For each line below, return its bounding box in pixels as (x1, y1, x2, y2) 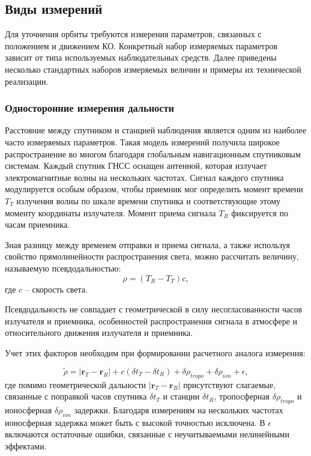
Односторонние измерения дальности (5, 100, 174, 115)
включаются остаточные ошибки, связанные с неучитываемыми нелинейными (5, 428, 289, 440)
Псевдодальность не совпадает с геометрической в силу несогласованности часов (5, 303, 303, 315)
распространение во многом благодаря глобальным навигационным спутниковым (5, 147, 301, 160)
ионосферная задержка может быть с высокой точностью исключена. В (5, 416, 265, 428)
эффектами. (5, 439, 47, 452)
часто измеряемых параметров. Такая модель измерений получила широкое (5, 135, 280, 148)
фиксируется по (231, 206, 288, 219)
